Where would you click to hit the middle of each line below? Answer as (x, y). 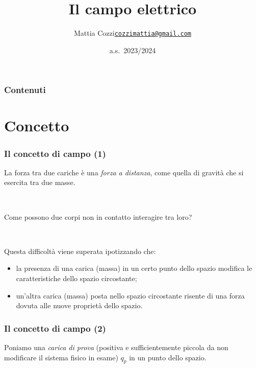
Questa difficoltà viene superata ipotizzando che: (80, 251)
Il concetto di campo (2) (55, 328)
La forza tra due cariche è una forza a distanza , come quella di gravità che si (124, 172)
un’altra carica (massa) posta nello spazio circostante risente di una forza (130, 295)
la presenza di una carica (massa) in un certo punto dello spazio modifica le (134, 268)
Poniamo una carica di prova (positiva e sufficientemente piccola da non (116, 347)
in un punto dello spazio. (168, 357)
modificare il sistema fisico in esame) (61, 357)
